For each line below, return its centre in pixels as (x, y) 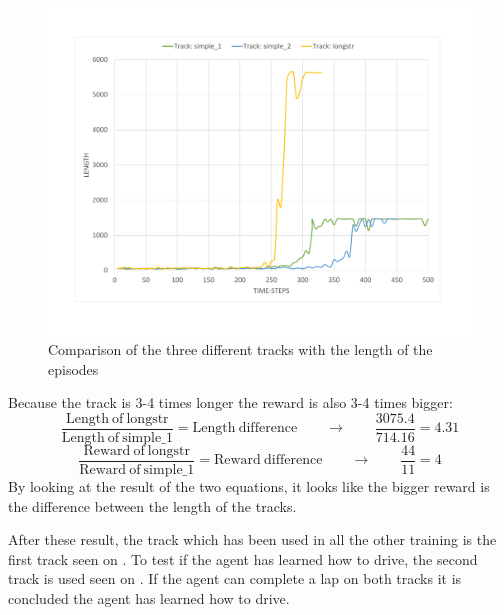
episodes (73, 368)
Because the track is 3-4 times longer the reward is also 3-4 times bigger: (230, 402)
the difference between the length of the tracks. (152, 505)
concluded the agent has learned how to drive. (149, 597)
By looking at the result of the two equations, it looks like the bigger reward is (249, 486)
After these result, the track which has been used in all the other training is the (252, 539)
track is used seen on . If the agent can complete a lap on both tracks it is (235, 578)
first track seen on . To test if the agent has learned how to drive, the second (243, 558)
